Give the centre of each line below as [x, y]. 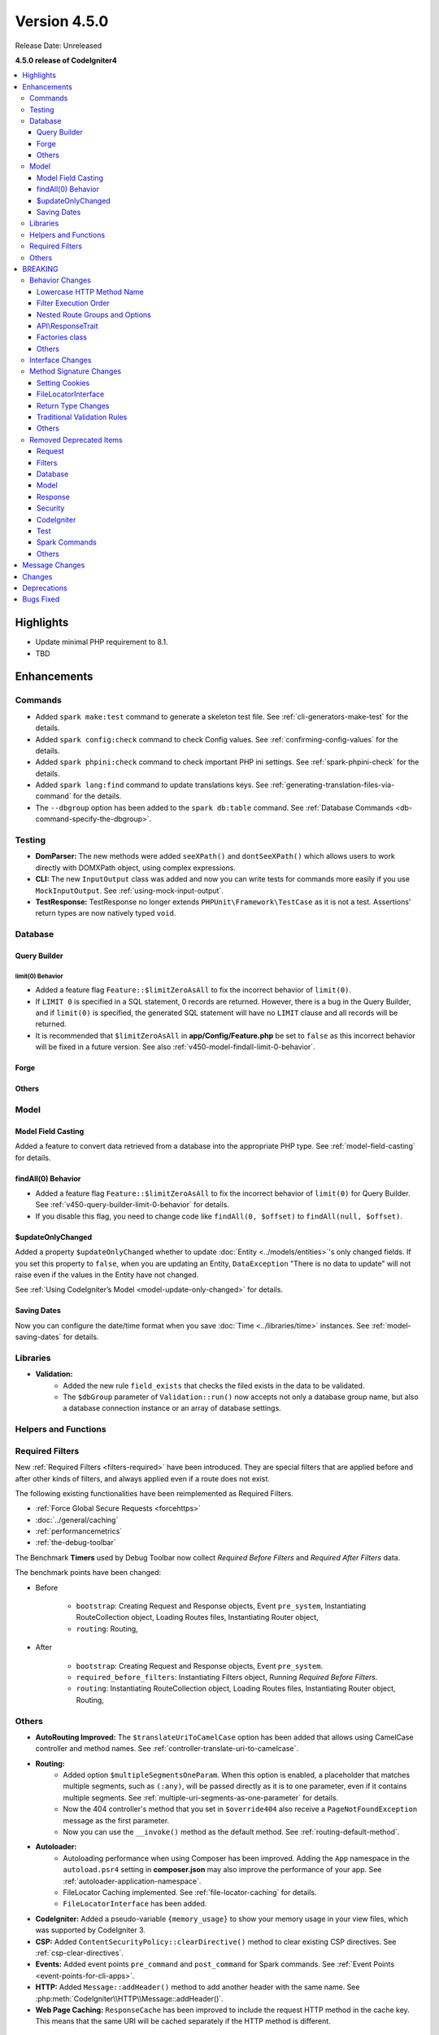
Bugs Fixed [41, 599]
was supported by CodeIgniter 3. [91, 1930]
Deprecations [45, 588]
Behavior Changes [60, 280]
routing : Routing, [107, 1629]
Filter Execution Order [73, 303]
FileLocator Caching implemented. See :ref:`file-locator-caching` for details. [190, 1892]
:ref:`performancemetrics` [79, 1531]
